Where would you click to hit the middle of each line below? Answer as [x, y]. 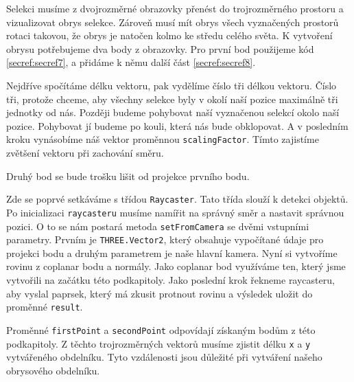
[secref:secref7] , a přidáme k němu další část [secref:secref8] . [131, 62]
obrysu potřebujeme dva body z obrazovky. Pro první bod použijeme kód [160, 48]
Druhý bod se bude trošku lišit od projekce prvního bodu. [128, 176]
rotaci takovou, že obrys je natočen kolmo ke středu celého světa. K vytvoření [169, 35]
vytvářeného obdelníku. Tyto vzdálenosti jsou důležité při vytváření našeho [164, 357]
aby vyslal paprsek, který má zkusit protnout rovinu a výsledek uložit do [160, 293]
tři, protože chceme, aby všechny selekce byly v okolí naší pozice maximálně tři [172, 99]
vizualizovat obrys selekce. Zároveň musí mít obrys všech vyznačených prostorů [173, 22]
